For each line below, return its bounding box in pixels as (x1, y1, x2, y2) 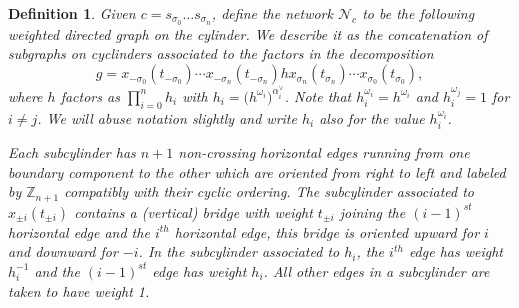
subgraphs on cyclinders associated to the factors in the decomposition (8, 43, 434, 64)
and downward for (8, 241, 118, 262)
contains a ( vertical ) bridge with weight (74, 201, 313, 222)
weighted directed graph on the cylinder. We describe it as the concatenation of (8, 23, 488, 44)
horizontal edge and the (8, 221, 150, 242)
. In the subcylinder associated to (138, 241, 340, 262)
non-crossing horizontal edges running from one (178, 142, 470, 163)
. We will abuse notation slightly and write (37, 107, 297, 128)
